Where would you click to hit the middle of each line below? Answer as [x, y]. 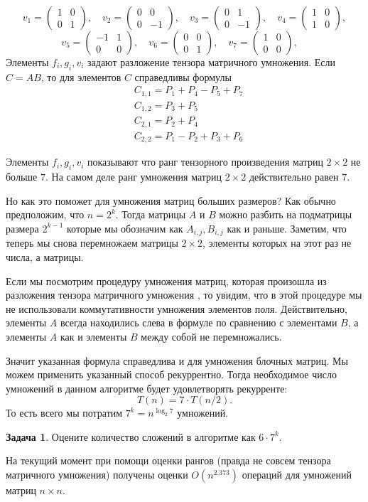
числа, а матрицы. [45, 256]
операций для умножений [297, 475]
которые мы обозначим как [125, 228]
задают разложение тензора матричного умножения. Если [211, 62]
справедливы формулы [183, 76]
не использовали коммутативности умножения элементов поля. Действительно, [177, 308]
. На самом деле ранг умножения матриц [134, 177]
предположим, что [45, 214]
